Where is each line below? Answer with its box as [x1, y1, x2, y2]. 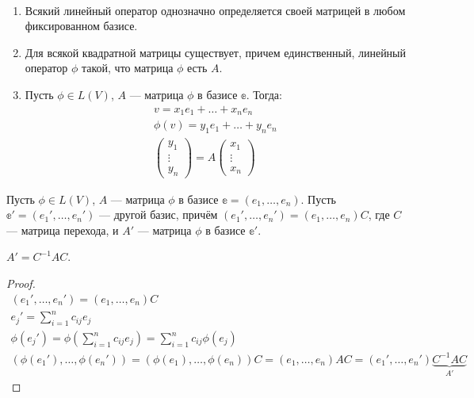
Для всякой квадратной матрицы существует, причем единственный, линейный [25, 44, 407, 60]
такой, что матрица [81, 59, 174, 76]
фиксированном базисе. [25, 17, 138, 34]
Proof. [6, 275, 36, 292]
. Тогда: [246, 86, 282, 102]
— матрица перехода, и [6, 221, 119, 238]
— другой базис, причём [99, 206, 218, 223]
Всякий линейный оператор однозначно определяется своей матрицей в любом [25, 2, 406, 18]
